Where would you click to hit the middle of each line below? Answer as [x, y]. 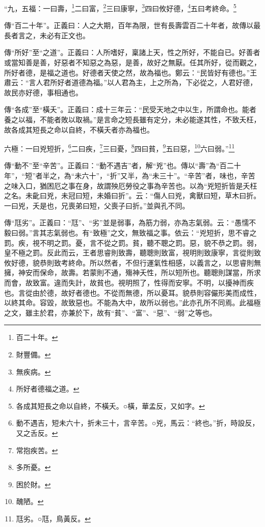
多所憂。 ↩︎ [33, 467]
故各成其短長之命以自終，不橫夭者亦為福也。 [79, 129]
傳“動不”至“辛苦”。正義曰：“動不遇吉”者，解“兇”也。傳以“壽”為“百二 [119, 165]
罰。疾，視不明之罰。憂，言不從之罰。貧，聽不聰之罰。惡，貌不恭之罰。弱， [132, 242]
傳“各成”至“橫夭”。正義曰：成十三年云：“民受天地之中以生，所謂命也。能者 [130, 109]
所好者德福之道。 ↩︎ [48, 389]
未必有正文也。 [64, 35]
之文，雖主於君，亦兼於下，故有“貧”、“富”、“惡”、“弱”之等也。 [110, 312]
